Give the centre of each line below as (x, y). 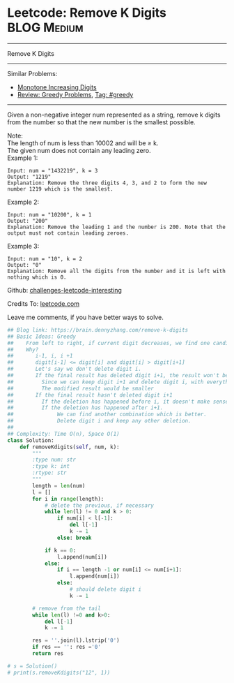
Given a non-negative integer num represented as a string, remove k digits (114, 115)
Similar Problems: (32, 73)
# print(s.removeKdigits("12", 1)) (59, 673)
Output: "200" (28, 221)
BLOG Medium (45, 28)
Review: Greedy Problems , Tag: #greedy (75, 94)
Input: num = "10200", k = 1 (49, 214)
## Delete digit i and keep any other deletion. (99, 421)
